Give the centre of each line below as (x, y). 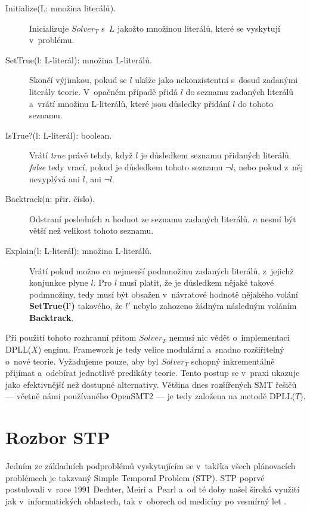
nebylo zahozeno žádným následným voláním (215, 306)
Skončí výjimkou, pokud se (78, 80)
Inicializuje (49, 28)
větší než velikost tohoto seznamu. (92, 230)
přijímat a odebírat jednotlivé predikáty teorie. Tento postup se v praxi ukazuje (153, 373)
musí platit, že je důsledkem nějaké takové (197, 282)
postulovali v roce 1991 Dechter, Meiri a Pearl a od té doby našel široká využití (153, 489)
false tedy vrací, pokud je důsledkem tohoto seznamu (126, 166)
